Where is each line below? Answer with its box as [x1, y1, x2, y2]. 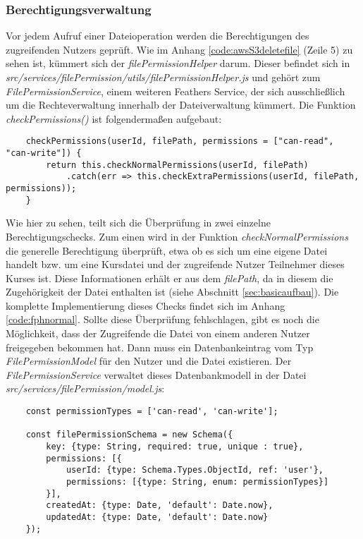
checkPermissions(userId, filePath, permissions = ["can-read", [25, 136, 334, 147]
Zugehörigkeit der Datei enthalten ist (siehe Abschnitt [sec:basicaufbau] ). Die [6, 284, 339, 299]
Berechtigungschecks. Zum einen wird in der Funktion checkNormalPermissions [6, 229, 348, 243]
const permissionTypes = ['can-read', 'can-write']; [25, 406, 278, 417]
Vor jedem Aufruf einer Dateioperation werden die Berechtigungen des [6, 28, 309, 43]
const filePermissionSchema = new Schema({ [25, 430, 233, 440]
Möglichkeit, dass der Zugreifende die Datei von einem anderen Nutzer [6, 326, 310, 341]
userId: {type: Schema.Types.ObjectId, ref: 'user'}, [66, 465, 324, 476]
